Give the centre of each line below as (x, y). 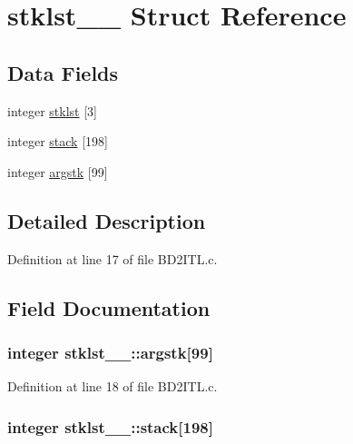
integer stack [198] (58, 141)
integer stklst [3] (52, 110)
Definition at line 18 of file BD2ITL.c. (113, 386)
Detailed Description (107, 220)
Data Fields (63, 72)
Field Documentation (109, 307)
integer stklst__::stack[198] (110, 426)
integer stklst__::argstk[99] (110, 352)
